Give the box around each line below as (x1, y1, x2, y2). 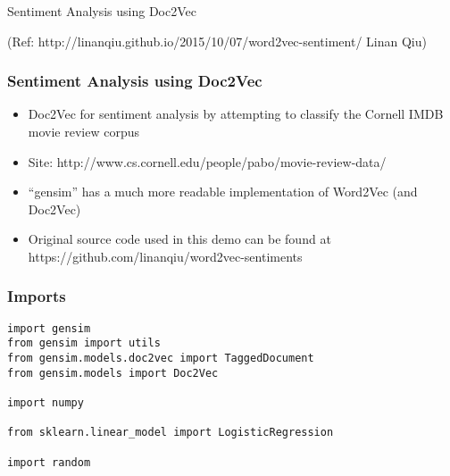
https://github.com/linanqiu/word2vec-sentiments (28, 246, 303, 265)
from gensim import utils (7, 337, 161, 350)
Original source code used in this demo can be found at (28, 230, 331, 248)
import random (7, 455, 91, 469)
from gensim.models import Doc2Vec (7, 366, 219, 380)
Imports (7, 285, 66, 307)
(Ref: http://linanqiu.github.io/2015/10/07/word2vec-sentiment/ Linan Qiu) (7, 31, 427, 50)
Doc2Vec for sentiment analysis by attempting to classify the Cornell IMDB (28, 104, 444, 123)
